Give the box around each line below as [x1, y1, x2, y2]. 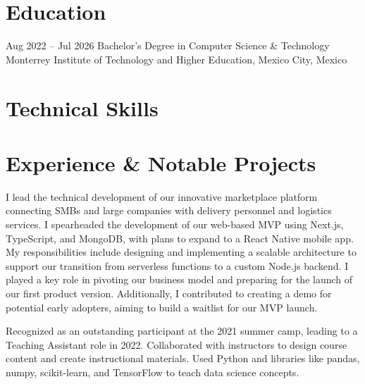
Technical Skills [6, 93, 159, 122]
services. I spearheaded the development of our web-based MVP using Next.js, [6, 217, 344, 231]
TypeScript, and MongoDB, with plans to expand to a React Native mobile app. [6, 230, 354, 245]
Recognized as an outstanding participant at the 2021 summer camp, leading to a [6, 323, 358, 338]
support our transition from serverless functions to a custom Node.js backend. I [6, 258, 349, 273]
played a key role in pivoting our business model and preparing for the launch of [6, 272, 353, 287]
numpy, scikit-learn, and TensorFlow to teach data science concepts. [6, 364, 299, 379]
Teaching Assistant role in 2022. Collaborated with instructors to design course [6, 337, 347, 352]
